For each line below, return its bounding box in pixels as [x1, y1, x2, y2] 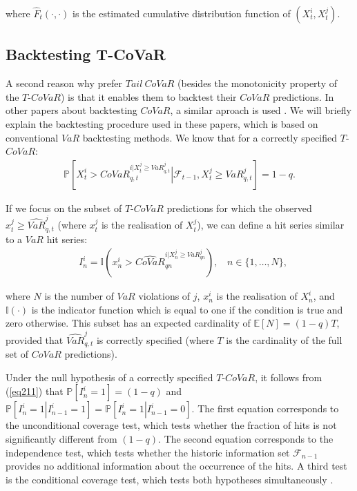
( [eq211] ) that [6, 384, 64, 398]
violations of [138, 289, 191, 303]
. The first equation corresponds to [191, 401, 339, 416]
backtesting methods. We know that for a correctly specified [82, 130, 338, 144]
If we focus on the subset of [6, 200, 122, 215]
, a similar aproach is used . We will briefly [170, 103, 351, 117]
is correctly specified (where [96, 332, 214, 347]
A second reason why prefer [6, 76, 123, 90]
